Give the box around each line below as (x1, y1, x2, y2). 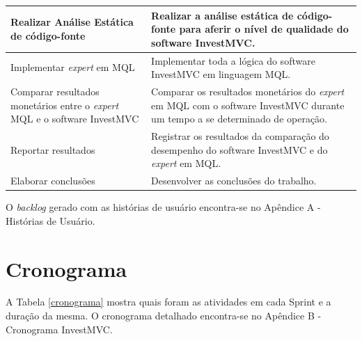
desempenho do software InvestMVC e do (151, 142, 328, 157)
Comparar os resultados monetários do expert (151, 84, 345, 98)
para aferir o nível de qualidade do (179, 22, 349, 36)
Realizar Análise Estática (10, 15, 134, 29)
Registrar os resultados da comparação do (151, 129, 329, 143)
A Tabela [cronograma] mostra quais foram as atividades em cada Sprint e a (6, 294, 331, 309)
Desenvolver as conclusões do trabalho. (151, 173, 317, 188)
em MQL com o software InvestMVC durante (151, 97, 345, 112)
